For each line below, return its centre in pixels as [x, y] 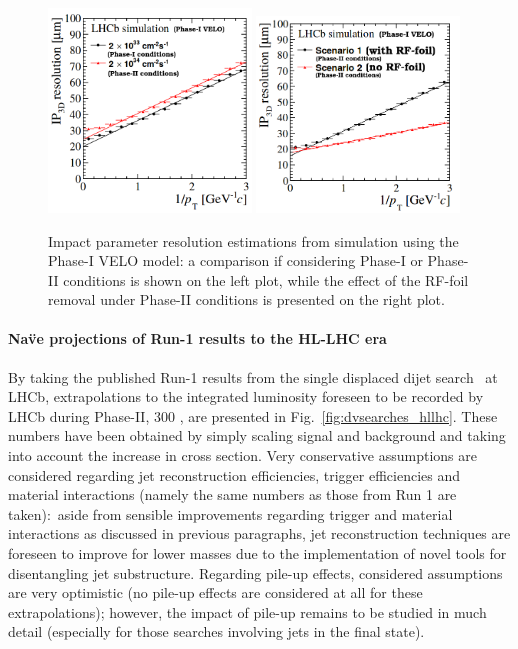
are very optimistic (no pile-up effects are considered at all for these [215, 592]
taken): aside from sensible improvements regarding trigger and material [230, 513]
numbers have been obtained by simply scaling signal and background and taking [257, 435]
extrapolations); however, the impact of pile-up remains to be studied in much [247, 611]
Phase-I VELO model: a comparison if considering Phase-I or [235, 260]
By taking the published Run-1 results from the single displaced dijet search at [253, 376]
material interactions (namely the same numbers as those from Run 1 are [232, 494]
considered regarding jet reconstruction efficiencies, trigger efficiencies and [234, 474]
